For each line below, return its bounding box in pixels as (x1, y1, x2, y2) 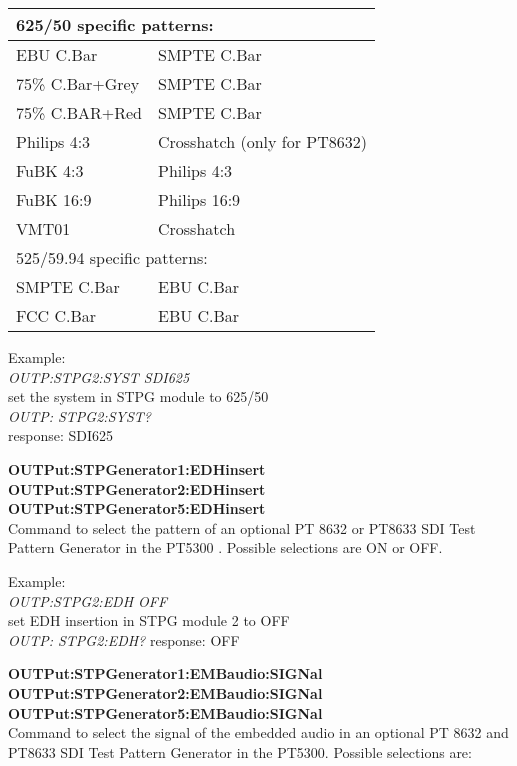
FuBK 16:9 (16, 188, 92, 211)
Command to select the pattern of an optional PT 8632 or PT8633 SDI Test (8, 517, 476, 538)
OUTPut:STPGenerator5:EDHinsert (8, 498, 266, 519)
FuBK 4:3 (16, 159, 84, 182)
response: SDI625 (8, 425, 113, 446)
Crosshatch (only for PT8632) (157, 130, 367, 153)
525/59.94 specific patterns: (16, 246, 208, 269)
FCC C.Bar (16, 304, 97, 327)
